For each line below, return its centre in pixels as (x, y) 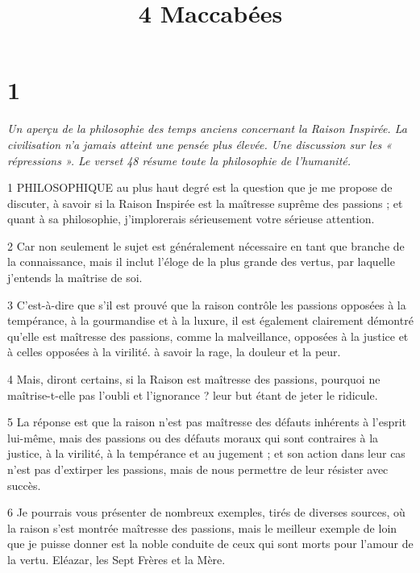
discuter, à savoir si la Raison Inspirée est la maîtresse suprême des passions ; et (205, 203)
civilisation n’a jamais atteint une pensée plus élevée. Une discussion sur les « (200, 144)
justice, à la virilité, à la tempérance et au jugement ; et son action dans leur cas (206, 453)
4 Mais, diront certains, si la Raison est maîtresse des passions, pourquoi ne (194, 379)
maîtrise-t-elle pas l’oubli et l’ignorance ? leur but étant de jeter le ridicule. (193, 394)
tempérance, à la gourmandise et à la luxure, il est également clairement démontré (210, 320)
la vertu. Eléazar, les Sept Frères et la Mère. (116, 559)
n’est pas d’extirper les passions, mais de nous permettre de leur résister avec (198, 469)
